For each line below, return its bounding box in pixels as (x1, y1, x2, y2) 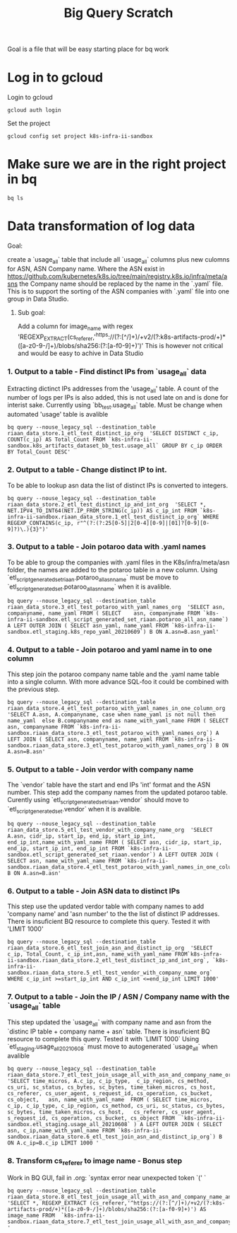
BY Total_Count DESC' (7, 448, 71, 456)
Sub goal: (17, 308, 46, 316)
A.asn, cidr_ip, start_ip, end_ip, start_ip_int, (7, 833, 157, 840)
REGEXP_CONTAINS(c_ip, (7, 519, 74, 526)
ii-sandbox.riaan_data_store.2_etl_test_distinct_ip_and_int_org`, (7, 956, 210, 963)
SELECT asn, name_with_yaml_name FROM (7, 857, 121, 864)
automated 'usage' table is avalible (7, 410, 109, 419)
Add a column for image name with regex (17, 322, 133, 332)
